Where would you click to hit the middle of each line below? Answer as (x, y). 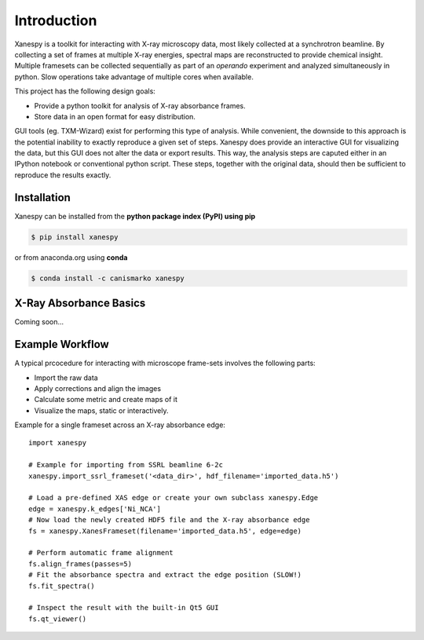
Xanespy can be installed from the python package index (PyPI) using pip (135, 216)
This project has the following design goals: (85, 91)
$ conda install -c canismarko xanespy (108, 278)
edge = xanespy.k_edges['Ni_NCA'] (95, 509)
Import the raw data (66, 378)
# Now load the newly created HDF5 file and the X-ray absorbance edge (169, 520)
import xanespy (58, 443)
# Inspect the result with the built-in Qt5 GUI (124, 608)
